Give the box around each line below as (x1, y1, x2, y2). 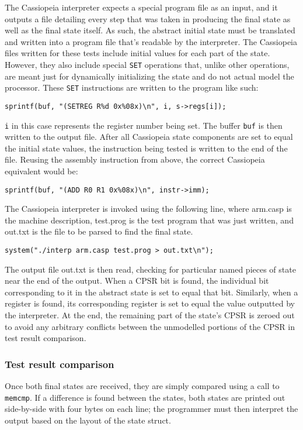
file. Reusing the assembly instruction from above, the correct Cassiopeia (5, 153, 265, 166)
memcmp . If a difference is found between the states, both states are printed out (5, 391, 285, 403)
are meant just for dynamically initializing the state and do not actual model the (5, 70, 294, 82)
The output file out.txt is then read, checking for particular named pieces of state (5, 263, 296, 275)
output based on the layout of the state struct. (5, 414, 171, 426)
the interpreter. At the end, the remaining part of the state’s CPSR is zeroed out (5, 309, 295, 321)
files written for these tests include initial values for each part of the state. (5, 47, 270, 59)
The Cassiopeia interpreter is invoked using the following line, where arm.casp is (5, 202, 292, 215)
